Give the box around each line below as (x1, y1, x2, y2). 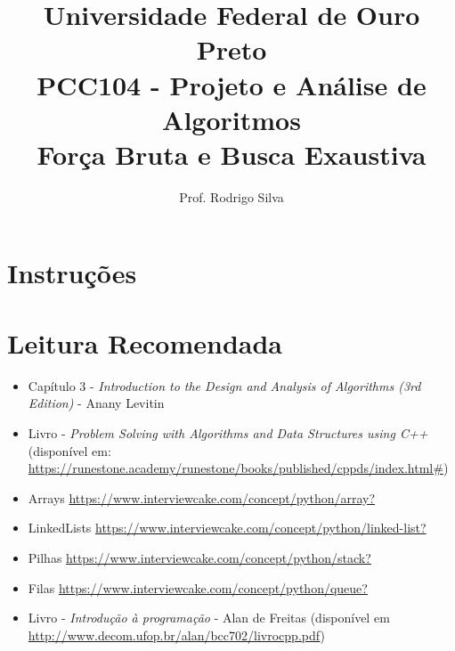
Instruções (7, 255, 137, 291)
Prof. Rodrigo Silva (179, 187, 284, 206)
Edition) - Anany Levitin (28, 394, 165, 412)
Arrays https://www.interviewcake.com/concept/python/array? (28, 488, 376, 507)
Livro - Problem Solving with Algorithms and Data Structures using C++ (28, 423, 428, 442)
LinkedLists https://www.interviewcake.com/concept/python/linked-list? (28, 518, 427, 537)
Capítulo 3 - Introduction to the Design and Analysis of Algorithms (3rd (28, 376, 421, 395)
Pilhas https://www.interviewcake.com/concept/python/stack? (28, 548, 371, 566)
